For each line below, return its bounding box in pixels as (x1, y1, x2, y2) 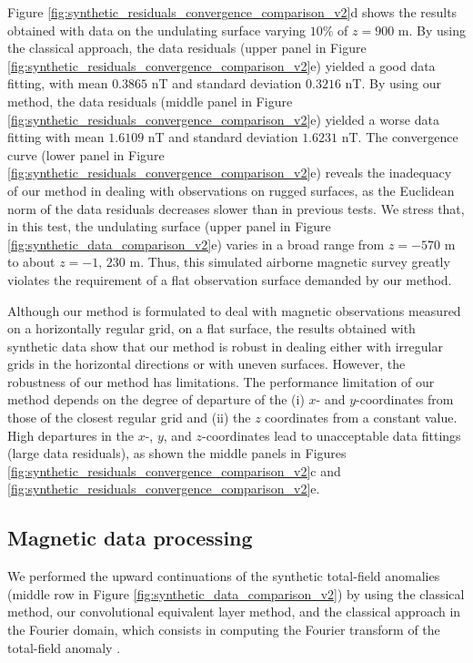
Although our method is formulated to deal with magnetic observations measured (7, 301, 461, 320)
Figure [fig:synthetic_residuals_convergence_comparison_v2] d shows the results (7, 3, 458, 21)
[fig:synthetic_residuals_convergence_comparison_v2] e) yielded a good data (7, 56, 436, 75)
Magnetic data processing (7, 524, 253, 552)
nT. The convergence (341, 127, 458, 147)
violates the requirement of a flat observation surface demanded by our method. (7, 270, 452, 289)
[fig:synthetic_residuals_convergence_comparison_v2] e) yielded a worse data (7, 109, 439, 128)
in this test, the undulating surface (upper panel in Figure (7, 217, 331, 236)
